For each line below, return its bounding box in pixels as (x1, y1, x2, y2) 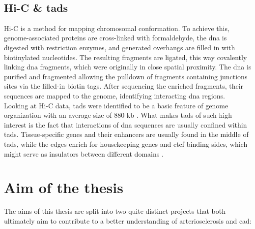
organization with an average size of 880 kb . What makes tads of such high (4, 110, 232, 120)
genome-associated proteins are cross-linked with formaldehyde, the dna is (4, 33, 227, 43)
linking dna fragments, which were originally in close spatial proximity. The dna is (4, 62, 252, 72)
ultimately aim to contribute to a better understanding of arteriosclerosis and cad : (4, 215, 252, 226)
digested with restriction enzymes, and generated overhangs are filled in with (4, 42, 235, 52)
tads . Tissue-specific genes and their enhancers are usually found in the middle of (4, 129, 249, 139)
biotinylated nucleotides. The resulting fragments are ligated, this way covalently (4, 52, 247, 62)
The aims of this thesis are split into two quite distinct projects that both (4, 206, 226, 216)
